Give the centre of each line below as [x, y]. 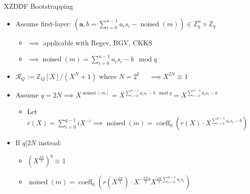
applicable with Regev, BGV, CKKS [98, 42]
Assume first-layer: [43, 23]
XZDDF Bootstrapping [39, 6]
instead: [50, 143]
